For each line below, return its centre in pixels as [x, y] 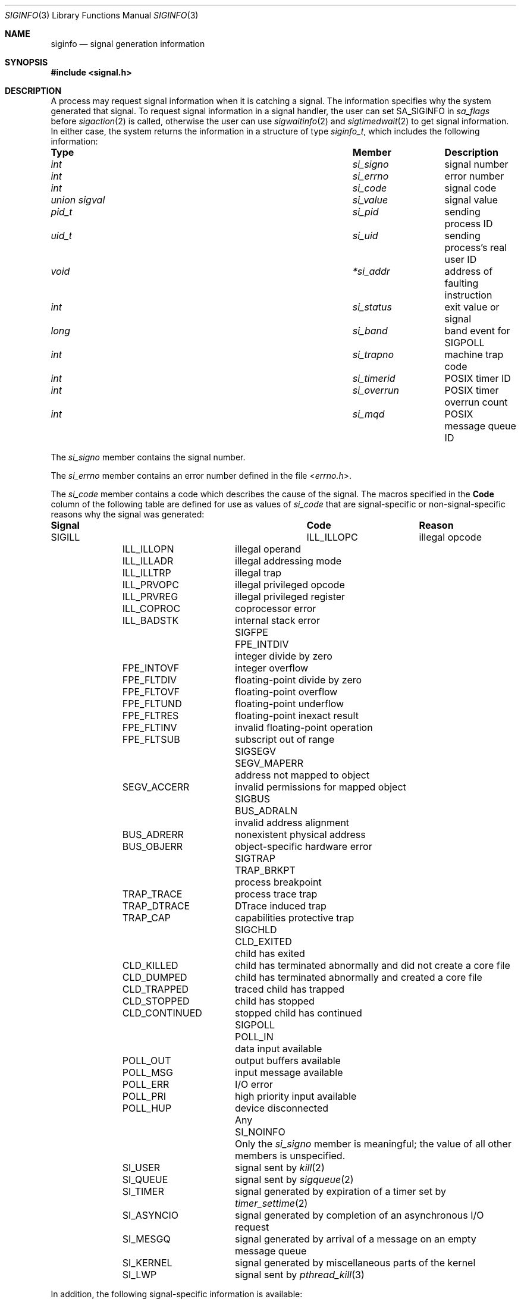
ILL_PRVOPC [150, 585]
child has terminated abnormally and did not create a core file [372, 965]
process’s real [476, 247]
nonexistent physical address [300, 834]
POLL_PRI [144, 1096]
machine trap [474, 354]
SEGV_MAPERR [269, 763]
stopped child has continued [298, 1013]
